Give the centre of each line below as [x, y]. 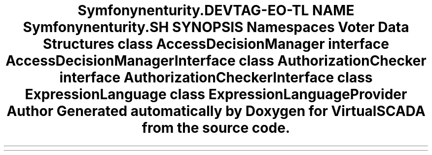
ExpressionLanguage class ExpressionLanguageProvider [216, 94]
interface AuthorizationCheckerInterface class [216, 77]
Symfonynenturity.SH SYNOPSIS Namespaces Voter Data [216, 27]
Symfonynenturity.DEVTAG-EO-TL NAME [216, 10]
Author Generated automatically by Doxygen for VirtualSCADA [216, 111]
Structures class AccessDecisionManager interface [216, 44]
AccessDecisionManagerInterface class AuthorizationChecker [216, 61]
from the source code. [216, 128]
